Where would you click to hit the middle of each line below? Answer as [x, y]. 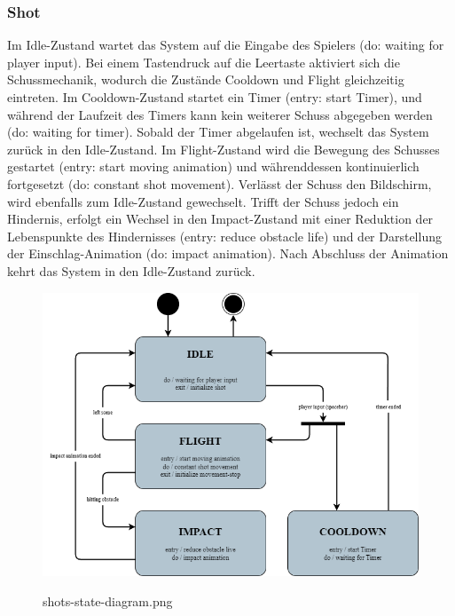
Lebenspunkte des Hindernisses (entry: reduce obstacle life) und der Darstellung [224, 236]
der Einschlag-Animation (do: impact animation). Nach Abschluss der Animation [228, 253]
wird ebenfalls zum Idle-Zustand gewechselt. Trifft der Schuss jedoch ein [203, 201]
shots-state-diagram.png [108, 600]
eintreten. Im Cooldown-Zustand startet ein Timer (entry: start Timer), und [215, 97]
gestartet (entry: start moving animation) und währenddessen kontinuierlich [213, 166]
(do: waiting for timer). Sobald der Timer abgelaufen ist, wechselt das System [218, 132]
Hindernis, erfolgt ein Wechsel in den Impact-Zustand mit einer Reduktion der [220, 219]
